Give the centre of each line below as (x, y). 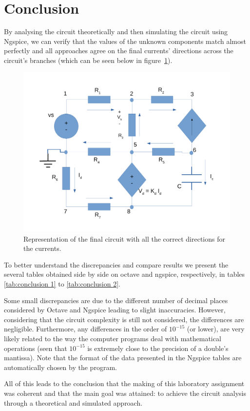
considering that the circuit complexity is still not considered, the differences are (124, 319)
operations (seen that (36, 348)
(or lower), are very (216, 329)
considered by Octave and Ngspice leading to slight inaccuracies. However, (115, 310)
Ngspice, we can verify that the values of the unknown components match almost (125, 41)
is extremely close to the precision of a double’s (158, 348)
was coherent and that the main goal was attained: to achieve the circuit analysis (125, 393)
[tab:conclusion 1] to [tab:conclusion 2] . (62, 283)
